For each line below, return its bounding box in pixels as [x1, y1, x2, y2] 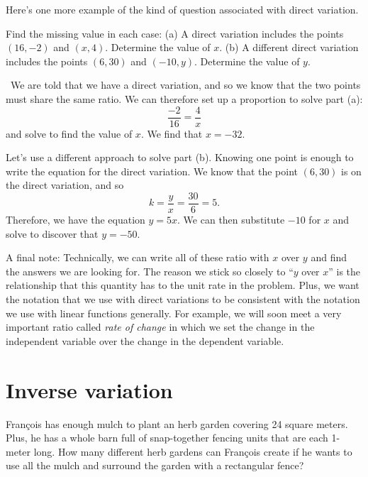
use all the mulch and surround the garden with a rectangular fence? [6, 458, 304, 473]
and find [311, 250, 347, 265]
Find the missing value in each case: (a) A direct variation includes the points [6, 26, 344, 40]
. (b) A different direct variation [219, 40, 359, 55]
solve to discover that [6, 226, 99, 241]
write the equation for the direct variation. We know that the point [6, 163, 299, 178]
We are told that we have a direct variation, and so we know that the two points [10, 77, 361, 92]
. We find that [140, 126, 203, 141]
